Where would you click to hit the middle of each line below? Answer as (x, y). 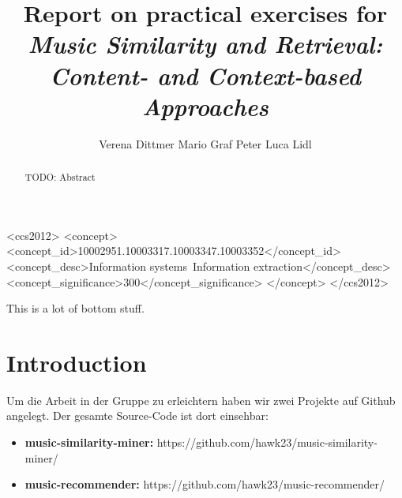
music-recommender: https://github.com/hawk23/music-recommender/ (205, 484)
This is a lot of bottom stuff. (75, 308)
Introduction (77, 362)
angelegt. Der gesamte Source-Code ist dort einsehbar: (137, 416)
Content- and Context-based (205, 75)
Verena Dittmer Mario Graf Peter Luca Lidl (205, 143)
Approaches (205, 106)
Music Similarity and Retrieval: (205, 44)
